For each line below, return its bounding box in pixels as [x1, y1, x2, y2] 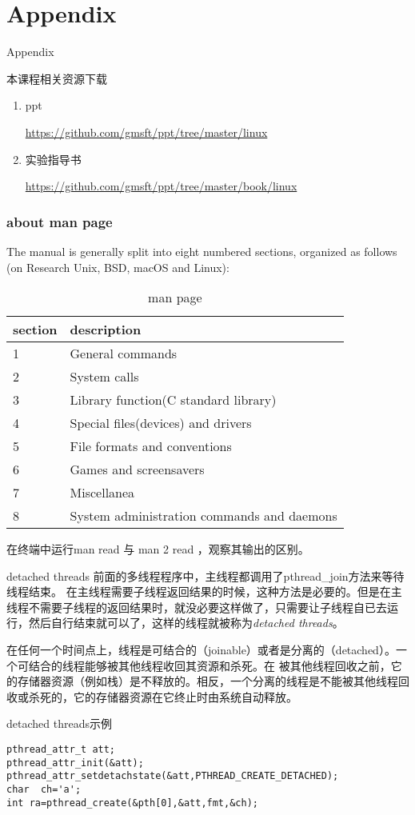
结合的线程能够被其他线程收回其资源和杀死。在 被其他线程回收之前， [28, 657, 391, 673]
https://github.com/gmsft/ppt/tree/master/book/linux [25, 178, 297, 194]
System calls [70, 367, 139, 386]
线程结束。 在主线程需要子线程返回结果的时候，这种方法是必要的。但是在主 [6, 583, 402, 600]
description [70, 320, 142, 339]
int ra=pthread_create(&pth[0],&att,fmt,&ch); [6, 797, 258, 809]
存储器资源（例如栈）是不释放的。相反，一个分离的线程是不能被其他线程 [17, 673, 398, 689]
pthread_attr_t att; [6, 744, 116, 756]
